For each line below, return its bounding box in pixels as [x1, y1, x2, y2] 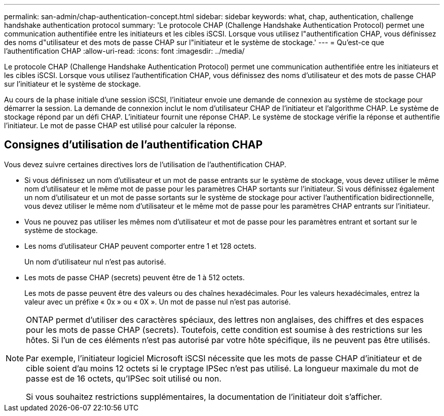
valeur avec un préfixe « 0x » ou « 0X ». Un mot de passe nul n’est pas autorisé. [24, 297, 291, 306]
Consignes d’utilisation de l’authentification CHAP [4, 138, 263, 152]
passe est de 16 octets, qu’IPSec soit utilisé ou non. [26, 373, 221, 384]
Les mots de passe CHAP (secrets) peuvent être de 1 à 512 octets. [24, 273, 245, 282]
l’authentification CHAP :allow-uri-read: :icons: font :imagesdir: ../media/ [4, 47, 245, 55]
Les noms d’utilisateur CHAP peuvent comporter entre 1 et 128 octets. [24, 241, 256, 250]
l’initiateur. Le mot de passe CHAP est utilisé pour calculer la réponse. [4, 121, 237, 130]
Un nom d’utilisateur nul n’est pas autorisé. [24, 257, 166, 266]
